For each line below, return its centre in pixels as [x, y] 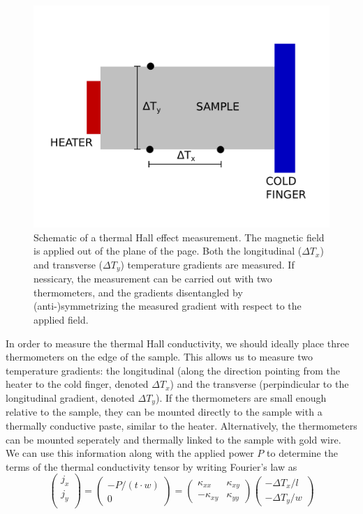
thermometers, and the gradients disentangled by [138, 292]
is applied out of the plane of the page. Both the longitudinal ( [168, 251]
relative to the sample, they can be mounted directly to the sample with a [164, 412]
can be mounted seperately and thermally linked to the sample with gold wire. [173, 439]
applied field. [61, 320]
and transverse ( [68, 264]
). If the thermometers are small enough [241, 397]
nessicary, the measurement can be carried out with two [153, 279]
